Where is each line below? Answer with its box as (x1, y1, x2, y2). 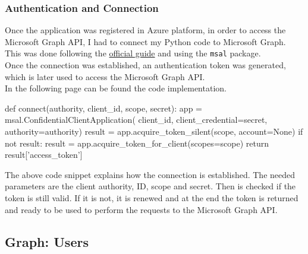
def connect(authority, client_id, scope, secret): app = (5, 101, 202, 114)
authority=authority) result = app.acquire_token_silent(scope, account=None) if (5, 125, 303, 138)
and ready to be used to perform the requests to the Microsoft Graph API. (5, 203, 278, 215)
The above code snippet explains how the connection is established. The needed (5, 168, 296, 180)
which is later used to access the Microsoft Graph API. (5, 70, 205, 82)
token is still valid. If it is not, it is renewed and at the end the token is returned (5, 192, 298, 204)
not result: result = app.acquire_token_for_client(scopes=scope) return (5, 136, 269, 149)
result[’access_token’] (5, 148, 83, 161)
